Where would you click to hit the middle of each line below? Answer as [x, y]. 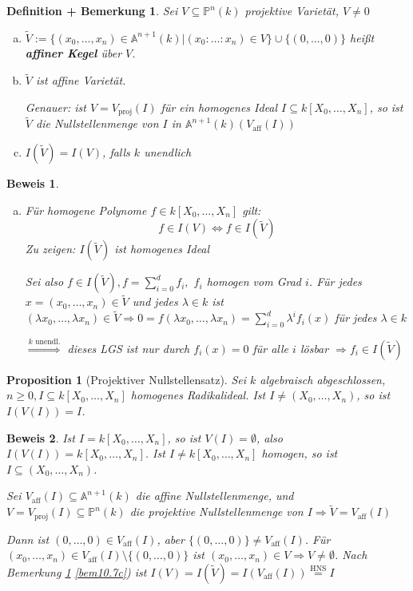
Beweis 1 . [33, 183]
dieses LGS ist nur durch [129, 348]
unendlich [168, 152]
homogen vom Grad [254, 282]
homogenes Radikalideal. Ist [198, 395]
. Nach [351, 555]
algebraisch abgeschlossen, [323, 379]
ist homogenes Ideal [162, 249]
